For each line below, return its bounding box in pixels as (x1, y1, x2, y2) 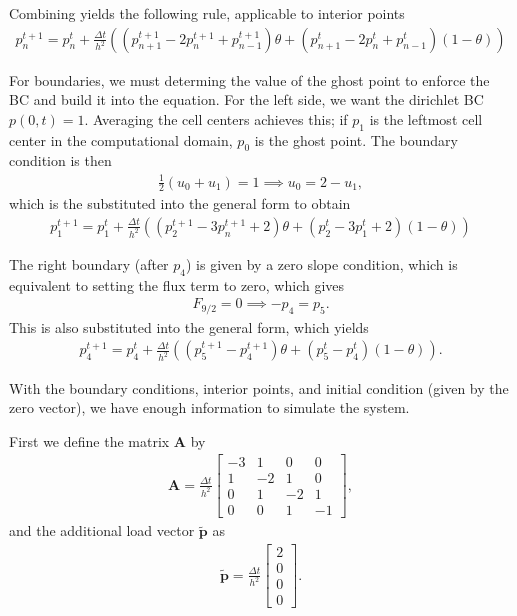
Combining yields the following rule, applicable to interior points (9, 3, 405, 23)
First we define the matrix (9, 430, 170, 451)
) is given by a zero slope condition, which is (186, 254, 458, 274)
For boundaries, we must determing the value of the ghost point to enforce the (9, 69, 490, 90)
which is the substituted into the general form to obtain (9, 193, 351, 214)
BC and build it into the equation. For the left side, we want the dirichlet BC (9, 89, 484, 110)
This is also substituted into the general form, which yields (9, 316, 369, 337)
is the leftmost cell (369, 108, 483, 129)
